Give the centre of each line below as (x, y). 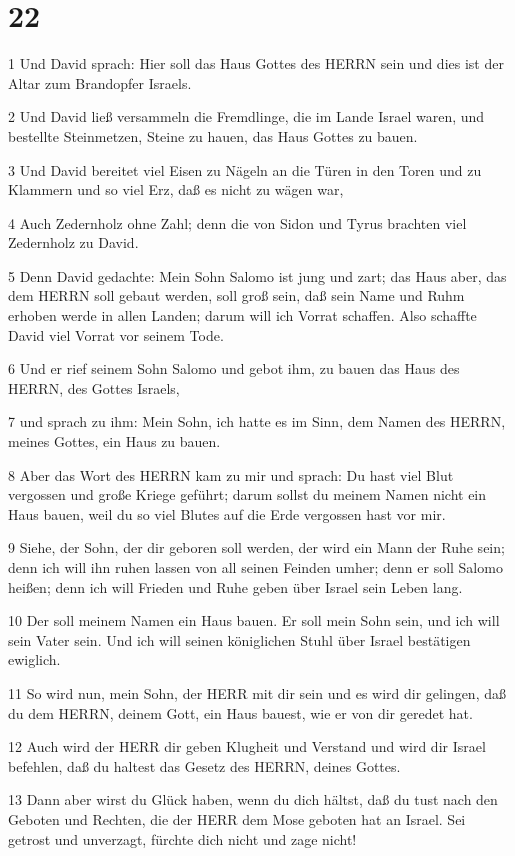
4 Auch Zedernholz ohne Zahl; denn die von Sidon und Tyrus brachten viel (237, 222)
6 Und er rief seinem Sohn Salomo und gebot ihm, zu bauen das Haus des (234, 368)
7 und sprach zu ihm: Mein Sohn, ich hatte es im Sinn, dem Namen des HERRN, (257, 421)
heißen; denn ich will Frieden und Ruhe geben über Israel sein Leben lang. (235, 586)
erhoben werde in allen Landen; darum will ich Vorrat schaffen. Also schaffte (242, 315)
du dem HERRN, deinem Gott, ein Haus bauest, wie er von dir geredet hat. (240, 712)
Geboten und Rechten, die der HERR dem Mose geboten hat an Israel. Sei (237, 818)
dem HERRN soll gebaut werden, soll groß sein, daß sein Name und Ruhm (236, 295)
